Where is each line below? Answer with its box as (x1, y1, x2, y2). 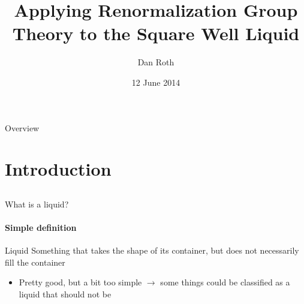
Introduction (5, 156, 112, 181)
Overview (5, 121, 40, 134)
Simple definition (5, 221, 77, 234)
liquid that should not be (19, 288, 112, 300)
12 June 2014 (131, 76, 180, 88)
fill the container (5, 255, 65, 268)
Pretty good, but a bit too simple (19, 276, 142, 288)
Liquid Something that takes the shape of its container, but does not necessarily (5, 244, 299, 257)
